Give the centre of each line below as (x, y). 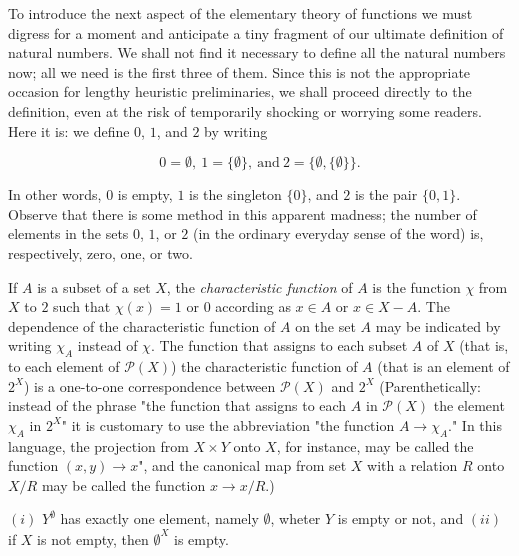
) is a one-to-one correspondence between (149, 385)
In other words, (55, 194)
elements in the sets (68, 233)
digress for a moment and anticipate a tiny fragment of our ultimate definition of (256, 32)
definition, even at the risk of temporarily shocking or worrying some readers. (245, 110)
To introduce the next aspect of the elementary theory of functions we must (240, 13)
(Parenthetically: (430, 385)
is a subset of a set (94, 286)
